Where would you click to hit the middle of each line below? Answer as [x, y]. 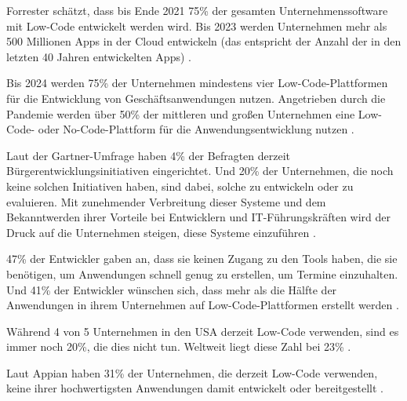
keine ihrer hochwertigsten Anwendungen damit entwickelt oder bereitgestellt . [195, 388]
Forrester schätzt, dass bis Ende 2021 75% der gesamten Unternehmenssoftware [197, 10]
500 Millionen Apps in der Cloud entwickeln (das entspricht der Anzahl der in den [204, 41]
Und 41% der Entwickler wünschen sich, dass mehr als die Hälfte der [172, 289]
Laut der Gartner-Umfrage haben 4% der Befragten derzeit [149, 155]
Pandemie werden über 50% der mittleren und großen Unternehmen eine [181, 113]
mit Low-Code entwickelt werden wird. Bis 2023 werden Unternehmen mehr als [197, 26]
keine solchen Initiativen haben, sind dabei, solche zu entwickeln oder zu [180, 186]
